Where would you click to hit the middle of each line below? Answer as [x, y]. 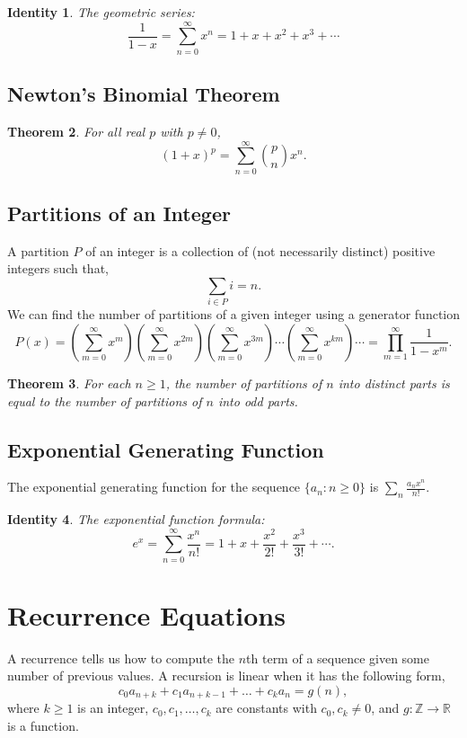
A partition [38, 250]
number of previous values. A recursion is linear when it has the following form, [226, 676]
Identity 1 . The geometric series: [101, 12]
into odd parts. [258, 400]
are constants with [266, 708]
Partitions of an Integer [119, 213]
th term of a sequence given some [338, 658]
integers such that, [58, 268]
